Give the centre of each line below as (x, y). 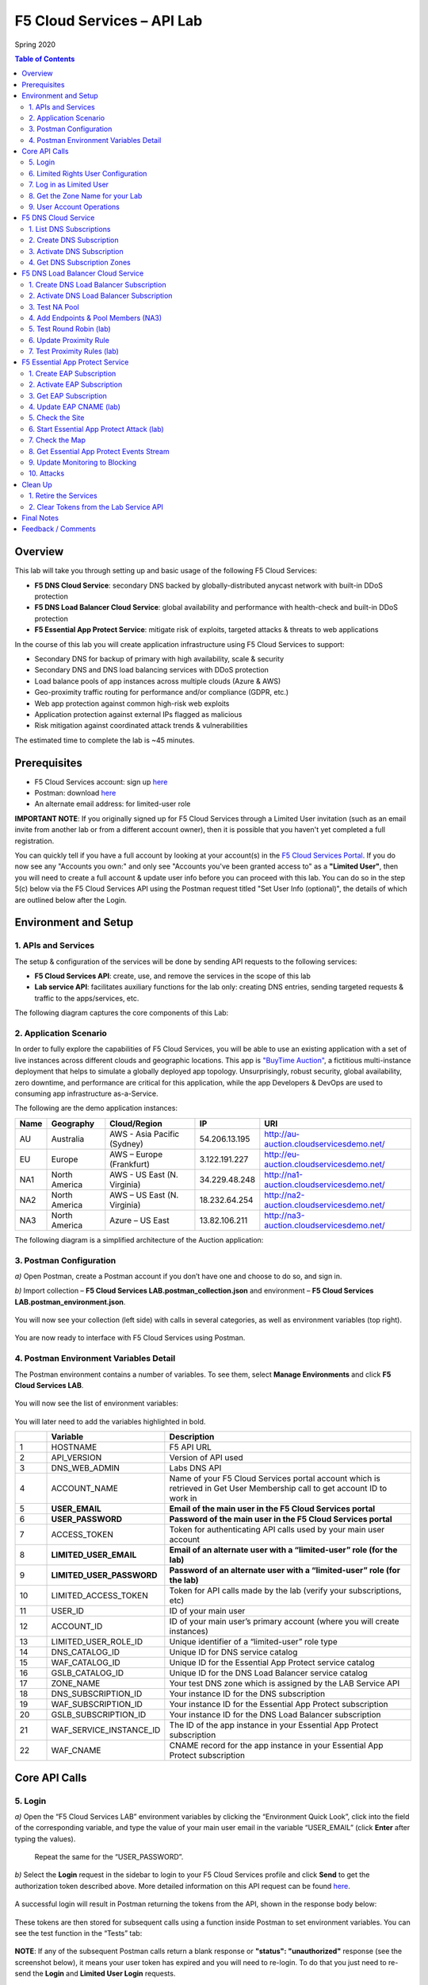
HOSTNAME (74, 1447)
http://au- (282, 1134)
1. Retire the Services (63, 495)
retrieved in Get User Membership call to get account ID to (278, 1489)
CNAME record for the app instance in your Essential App (276, 1745)
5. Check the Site (57, 418)
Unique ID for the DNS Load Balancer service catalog (268, 1673)
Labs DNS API (195, 1468)
